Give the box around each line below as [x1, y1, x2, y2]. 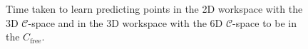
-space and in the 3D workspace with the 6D [28, 15, 223, 30]
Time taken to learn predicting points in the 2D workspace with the [6, 1, 303, 16]
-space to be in [232, 15, 297, 30]
